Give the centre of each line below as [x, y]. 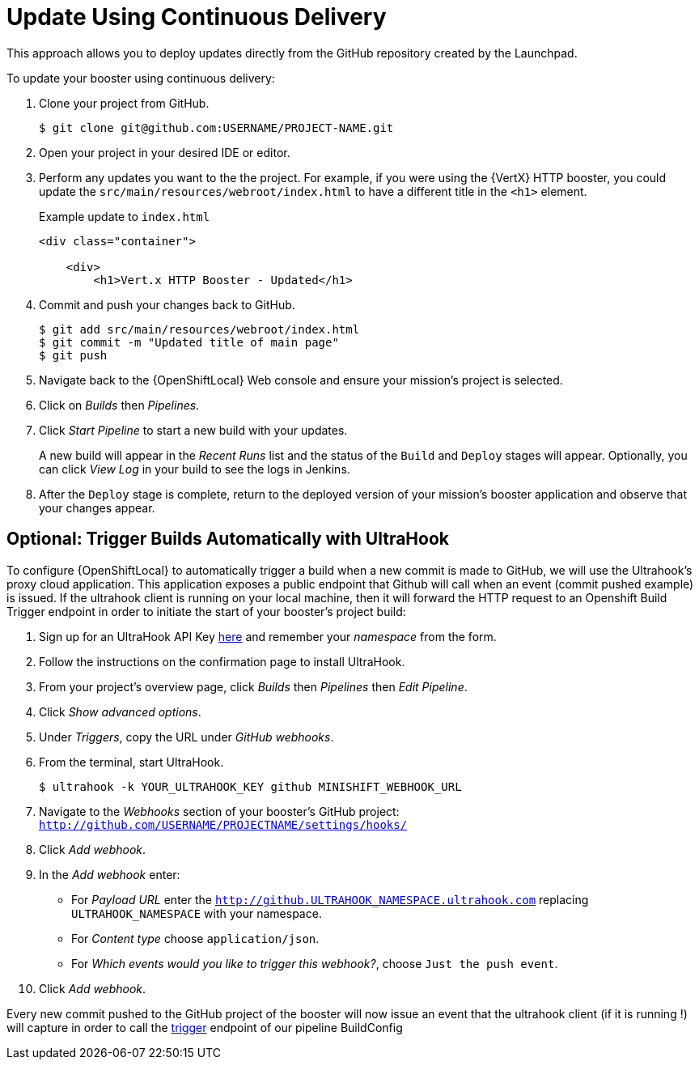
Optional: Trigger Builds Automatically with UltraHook [228, 539]
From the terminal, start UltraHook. [131, 762]
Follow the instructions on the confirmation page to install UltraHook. [222, 661]
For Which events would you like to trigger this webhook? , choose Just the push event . [315, 963]
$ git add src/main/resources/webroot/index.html [199, 329]
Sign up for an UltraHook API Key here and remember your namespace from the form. [268, 636]
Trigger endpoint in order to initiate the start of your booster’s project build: [206, 611]
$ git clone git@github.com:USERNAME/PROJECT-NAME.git [216, 127]
